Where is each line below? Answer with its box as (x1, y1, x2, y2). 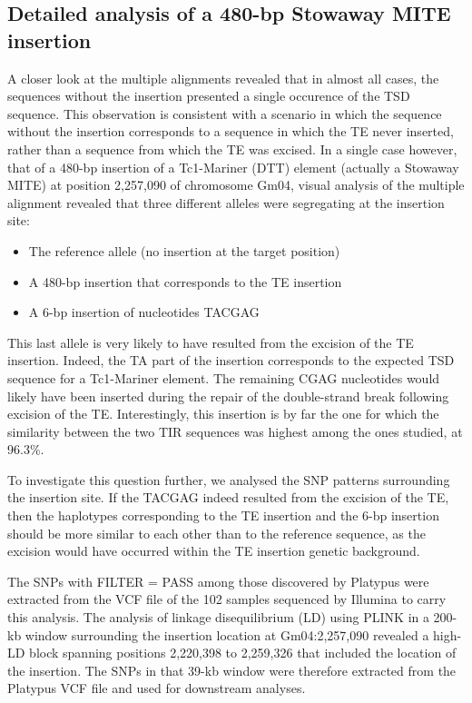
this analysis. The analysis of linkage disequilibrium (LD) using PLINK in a (7, 608, 429, 627)
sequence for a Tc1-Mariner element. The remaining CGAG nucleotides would (7, 368, 440, 387)
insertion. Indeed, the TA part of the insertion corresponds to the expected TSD (7, 351, 455, 370)
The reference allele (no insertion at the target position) (28, 241, 340, 260)
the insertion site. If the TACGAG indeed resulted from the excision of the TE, (7, 488, 449, 507)
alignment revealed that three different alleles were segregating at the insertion (7, 193, 445, 212)
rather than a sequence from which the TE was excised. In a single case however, (7, 139, 457, 158)
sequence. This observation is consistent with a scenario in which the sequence (7, 104, 442, 123)
